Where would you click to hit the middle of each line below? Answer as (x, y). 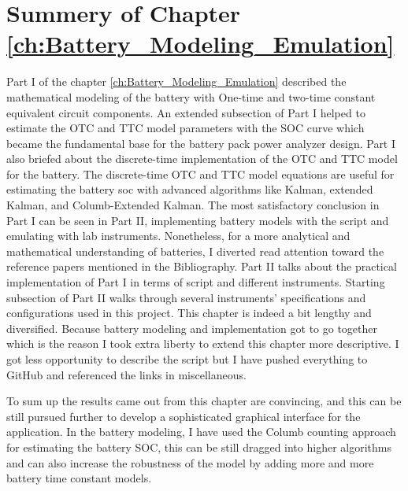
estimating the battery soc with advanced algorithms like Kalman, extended (190, 189)
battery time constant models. (79, 478)
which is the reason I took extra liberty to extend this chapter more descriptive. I (203, 343)
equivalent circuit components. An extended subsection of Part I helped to (186, 112)
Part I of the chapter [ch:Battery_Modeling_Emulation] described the (176, 81)
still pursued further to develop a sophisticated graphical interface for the (184, 416)
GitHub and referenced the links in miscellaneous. (126, 374)
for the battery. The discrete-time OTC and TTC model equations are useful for (200, 174)
